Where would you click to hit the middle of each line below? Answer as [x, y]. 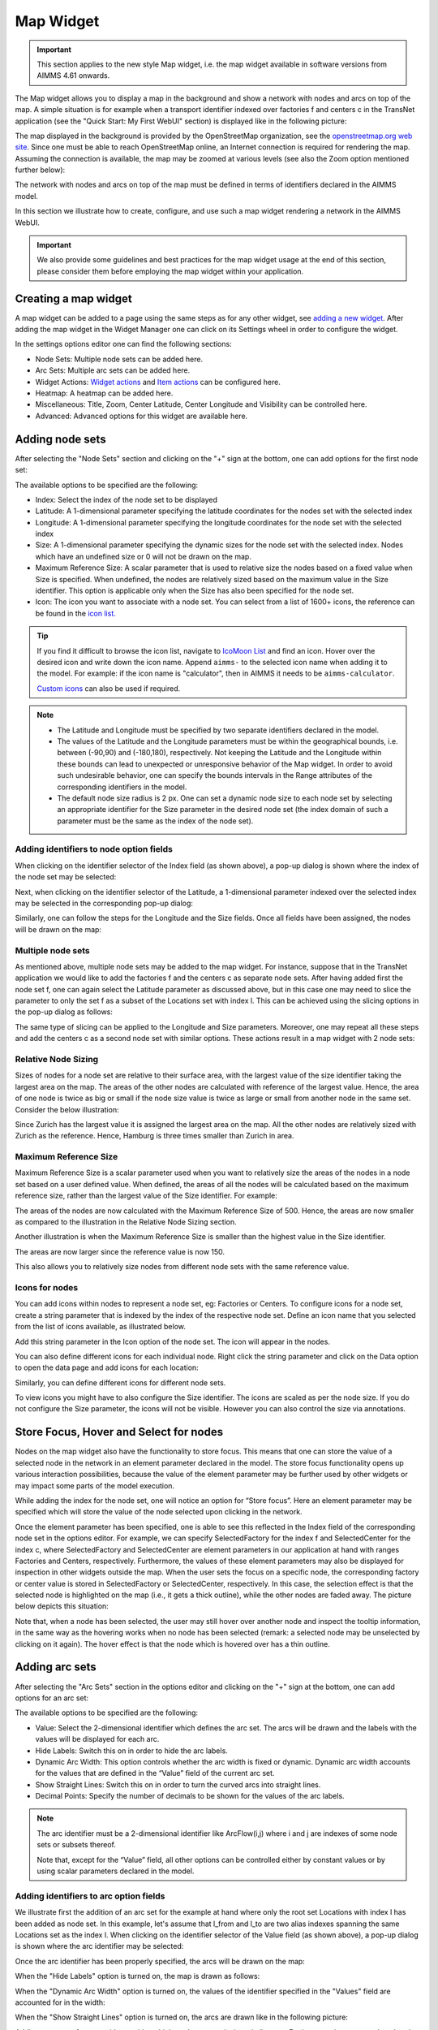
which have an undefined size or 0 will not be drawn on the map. [143, 556]
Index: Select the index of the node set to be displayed [127, 499]
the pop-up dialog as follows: [64, 1012]
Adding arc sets [56, 1667]
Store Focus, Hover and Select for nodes [119, 1432]
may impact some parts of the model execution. [94, 1485]
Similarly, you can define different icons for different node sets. [120, 1382]
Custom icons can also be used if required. [109, 688]
